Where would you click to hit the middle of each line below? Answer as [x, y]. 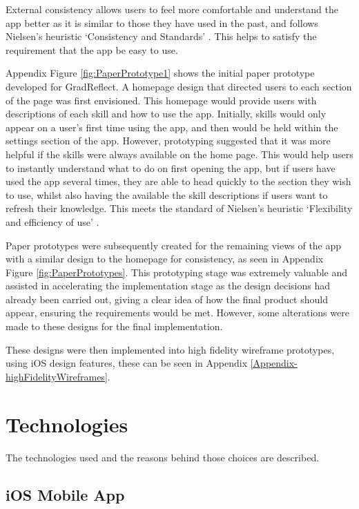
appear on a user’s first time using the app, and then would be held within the [172, 127]
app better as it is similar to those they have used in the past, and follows [162, 22]
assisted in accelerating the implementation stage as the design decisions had [168, 286]
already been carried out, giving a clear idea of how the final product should [167, 299]
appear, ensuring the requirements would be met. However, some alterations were [177, 313]
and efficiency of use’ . [52, 221]
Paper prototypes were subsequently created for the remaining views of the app [174, 245]
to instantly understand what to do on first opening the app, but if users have [171, 167]
